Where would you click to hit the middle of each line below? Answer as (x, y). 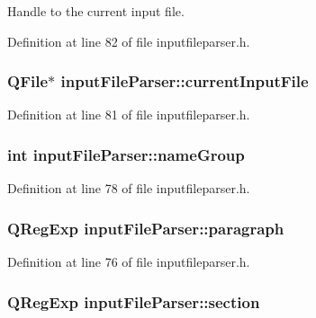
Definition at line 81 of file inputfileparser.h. (129, 115)
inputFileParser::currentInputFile (185, 81)
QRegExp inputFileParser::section (134, 301)
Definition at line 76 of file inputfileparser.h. (129, 262)
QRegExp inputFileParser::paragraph (146, 228)
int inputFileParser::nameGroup (126, 154)
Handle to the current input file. (96, 11)
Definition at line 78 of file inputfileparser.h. (129, 188)
